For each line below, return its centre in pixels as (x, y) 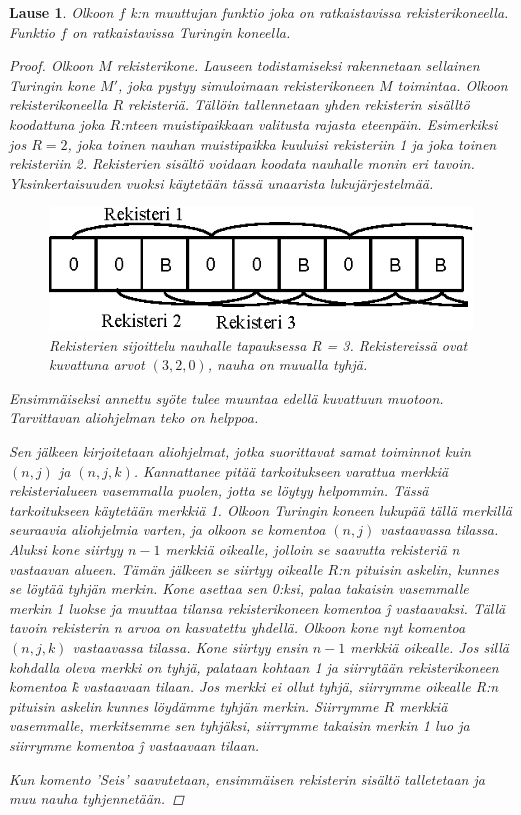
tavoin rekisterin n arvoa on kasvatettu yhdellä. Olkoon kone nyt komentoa (237, 627)
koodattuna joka (57, 123)
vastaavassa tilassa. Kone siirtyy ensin (190, 646)
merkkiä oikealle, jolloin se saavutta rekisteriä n (312, 549)
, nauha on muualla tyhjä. (287, 364)
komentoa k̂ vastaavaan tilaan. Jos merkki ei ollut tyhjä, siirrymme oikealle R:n (254, 686)
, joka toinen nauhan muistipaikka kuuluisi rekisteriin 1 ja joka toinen (282, 143)
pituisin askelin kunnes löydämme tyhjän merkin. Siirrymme (194, 705)
